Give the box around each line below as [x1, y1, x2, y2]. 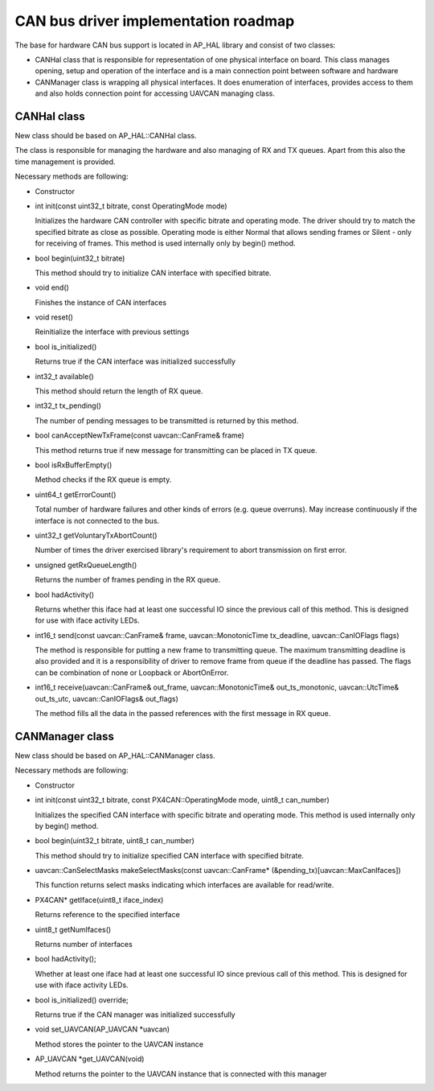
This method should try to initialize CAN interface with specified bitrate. [35, 268, 272, 278]
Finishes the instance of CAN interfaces [35, 298, 167, 307]
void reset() [35, 312, 74, 322]
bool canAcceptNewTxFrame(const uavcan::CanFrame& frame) [35, 430, 245, 440]
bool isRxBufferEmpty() [35, 460, 113, 470]
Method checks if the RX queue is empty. [35, 475, 172, 484]
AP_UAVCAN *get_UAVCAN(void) [35, 1054, 145, 1064]
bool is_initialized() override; [35, 994, 129, 1005]
